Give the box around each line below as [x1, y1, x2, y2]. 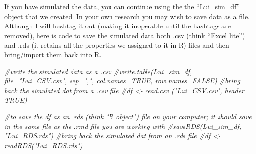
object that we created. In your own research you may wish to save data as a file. [4, 11, 250, 21]
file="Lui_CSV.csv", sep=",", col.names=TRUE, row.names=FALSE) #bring [4, 76, 240, 86]
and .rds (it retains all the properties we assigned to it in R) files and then [4, 40, 229, 50]
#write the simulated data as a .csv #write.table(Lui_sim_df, [4, 66, 192, 76]
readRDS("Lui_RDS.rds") [4, 140, 83, 150]
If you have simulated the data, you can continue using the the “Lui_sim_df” [4, 1, 240, 11]
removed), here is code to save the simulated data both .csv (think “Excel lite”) [4, 30, 245, 40]
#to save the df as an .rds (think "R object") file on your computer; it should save [4, 111, 252, 121]
